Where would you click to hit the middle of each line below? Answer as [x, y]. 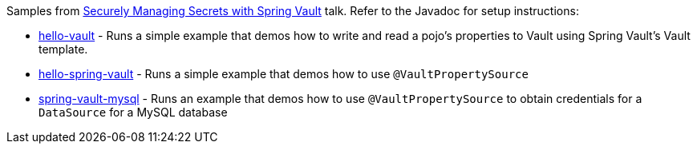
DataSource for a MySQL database [133, 112]
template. [63, 49]
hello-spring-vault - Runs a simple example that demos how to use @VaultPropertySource [284, 74]
